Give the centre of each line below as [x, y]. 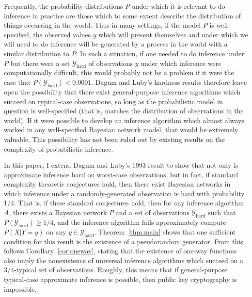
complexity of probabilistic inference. [59, 148]
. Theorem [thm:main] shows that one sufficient [165, 231]
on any [56, 231]
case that [17, 82]
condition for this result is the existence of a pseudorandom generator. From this [124, 241]
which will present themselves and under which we [173, 34]
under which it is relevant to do [178, 6]
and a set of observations [152, 212]
